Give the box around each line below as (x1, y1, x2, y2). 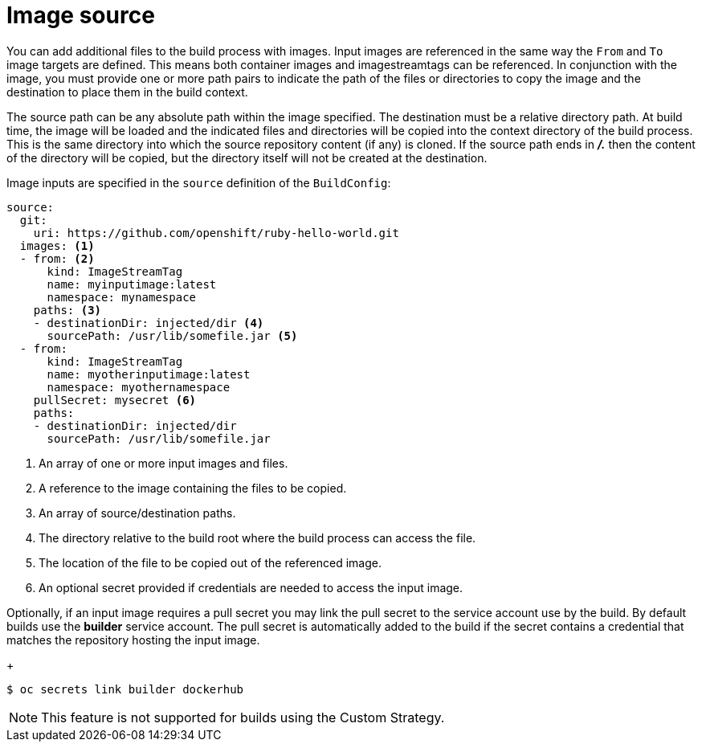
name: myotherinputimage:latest (47, 367, 251, 381)
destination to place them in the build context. (6, 84, 248, 99)
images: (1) (19, 239, 95, 252)
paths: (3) (33, 303, 102, 317)
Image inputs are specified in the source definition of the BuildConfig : (6, 175, 391, 190)
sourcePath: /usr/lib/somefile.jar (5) (47, 329, 298, 342)
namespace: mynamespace (47, 290, 197, 304)
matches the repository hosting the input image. (6, 632, 260, 647)
